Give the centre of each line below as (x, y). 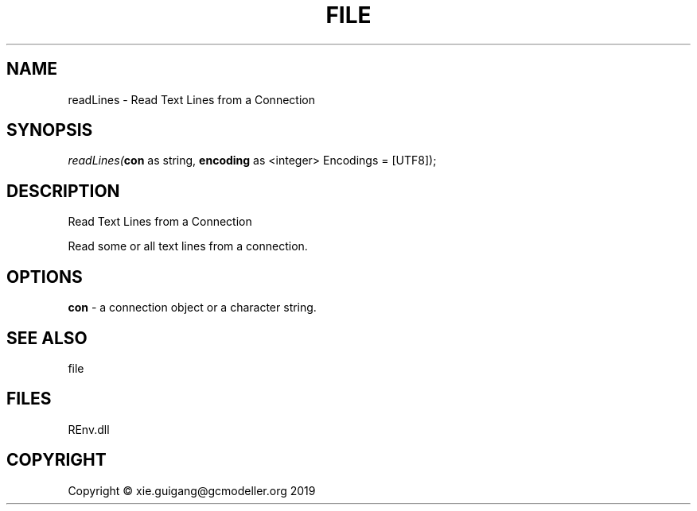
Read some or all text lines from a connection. (188, 246)
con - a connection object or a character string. (192, 308)
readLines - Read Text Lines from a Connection (191, 99)
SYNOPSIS (50, 130)
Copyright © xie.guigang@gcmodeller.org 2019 (192, 490)
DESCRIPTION (63, 191)
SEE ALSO (47, 338)
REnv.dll (89, 429)
